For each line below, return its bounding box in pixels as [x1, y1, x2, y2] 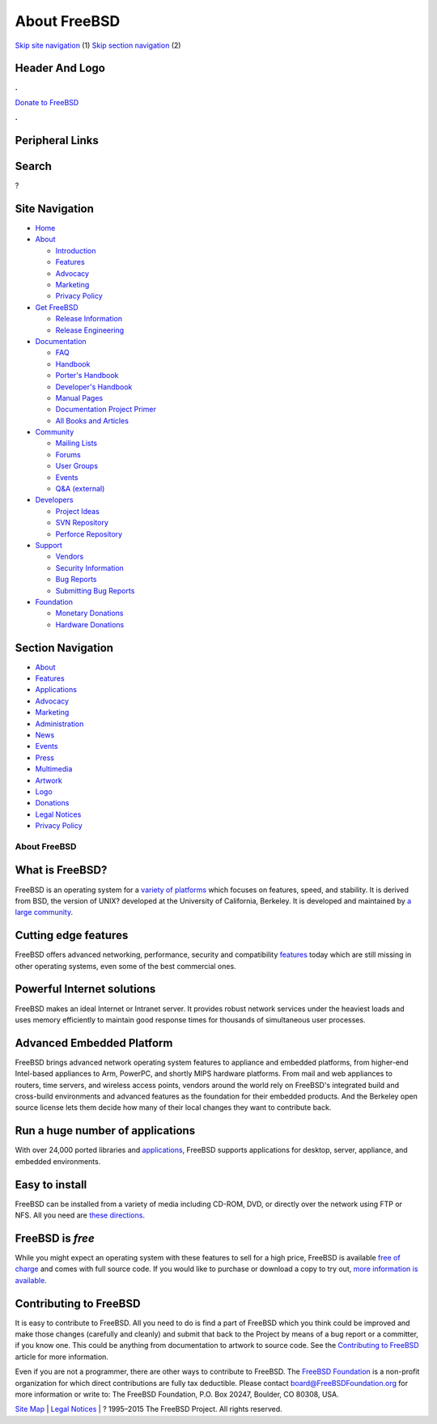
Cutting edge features [15, 929, 129, 942]
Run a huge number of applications [15, 1124, 196, 1137]
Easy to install [15, 1178, 87, 1192]
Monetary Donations [55, 608, 124, 618]
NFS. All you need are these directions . [15, 1210, 146, 1220]
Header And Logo [15, 62, 105, 75]
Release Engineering [55, 325, 125, 335]
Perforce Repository [55, 529, 123, 538]
